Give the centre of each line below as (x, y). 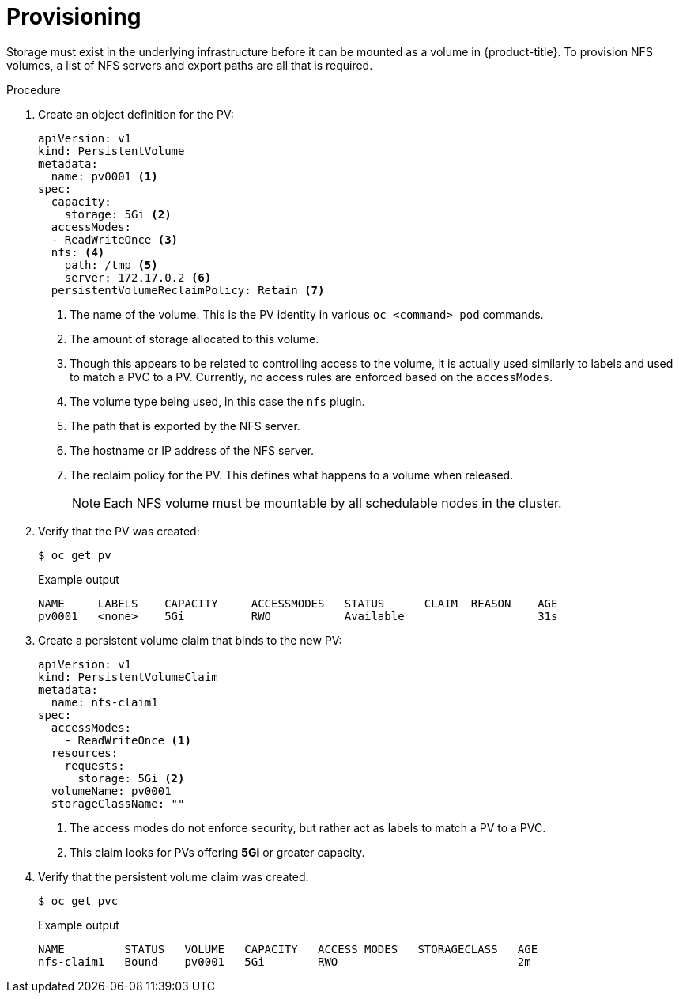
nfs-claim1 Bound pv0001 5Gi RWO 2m (285, 961)
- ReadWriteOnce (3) (115, 239)
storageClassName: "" (118, 803)
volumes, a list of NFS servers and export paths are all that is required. (190, 65)
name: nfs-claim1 (104, 702)
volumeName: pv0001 (111, 791)
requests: (94, 765)
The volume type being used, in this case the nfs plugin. (217, 401)
